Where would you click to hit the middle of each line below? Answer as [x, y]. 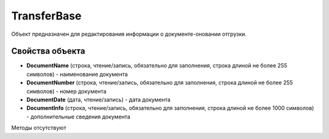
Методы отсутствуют [39, 128]
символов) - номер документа [66, 91]
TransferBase [46, 16]
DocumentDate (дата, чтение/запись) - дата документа [98, 100]
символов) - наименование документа [77, 74]
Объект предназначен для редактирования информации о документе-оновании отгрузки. [129, 34]
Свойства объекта [48, 51]
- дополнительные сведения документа [78, 117]
